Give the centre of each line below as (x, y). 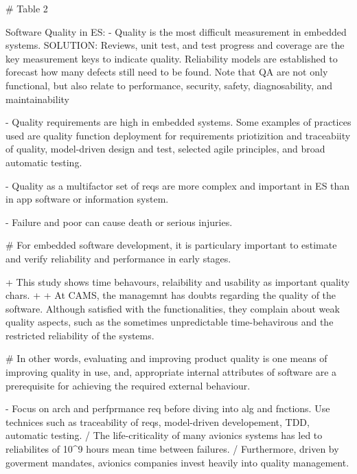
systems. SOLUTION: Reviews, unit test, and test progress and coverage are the (175, 45)
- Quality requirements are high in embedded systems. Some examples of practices (178, 122)
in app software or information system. (87, 199)
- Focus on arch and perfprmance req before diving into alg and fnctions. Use (168, 408)
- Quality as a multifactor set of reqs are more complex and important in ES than (178, 185)
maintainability (37, 99)
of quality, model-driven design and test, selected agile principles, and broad (165, 149)
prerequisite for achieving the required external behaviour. (128, 385)
